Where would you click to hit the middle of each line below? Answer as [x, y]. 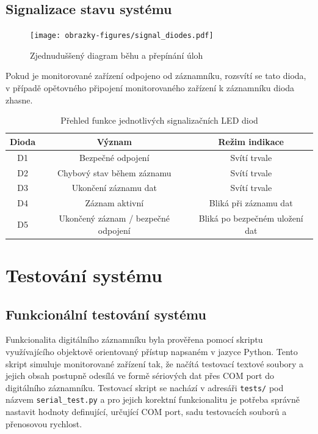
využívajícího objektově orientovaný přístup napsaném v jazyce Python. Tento [152, 351]
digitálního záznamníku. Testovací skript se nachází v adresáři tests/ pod [145, 387]
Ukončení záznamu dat [114, 188]
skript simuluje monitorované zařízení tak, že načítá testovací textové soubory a [155, 363]
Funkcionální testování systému [106, 314]
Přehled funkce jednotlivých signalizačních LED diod [159, 120]
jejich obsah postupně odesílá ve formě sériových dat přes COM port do [140, 376]
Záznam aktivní [114, 203]
